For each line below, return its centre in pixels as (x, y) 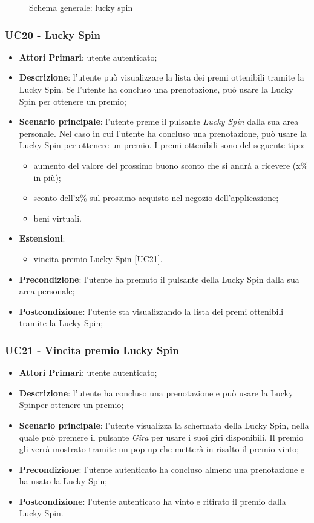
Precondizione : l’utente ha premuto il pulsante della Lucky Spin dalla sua (159, 279)
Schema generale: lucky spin (81, 7)
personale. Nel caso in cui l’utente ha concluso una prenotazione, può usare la (163, 133)
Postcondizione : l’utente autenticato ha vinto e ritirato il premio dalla (152, 501)
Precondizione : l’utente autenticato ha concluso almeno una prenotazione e (162, 469)
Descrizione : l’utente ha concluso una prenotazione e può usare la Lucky (156, 393)
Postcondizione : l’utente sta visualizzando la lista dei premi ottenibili (151, 311)
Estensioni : (42, 238)
